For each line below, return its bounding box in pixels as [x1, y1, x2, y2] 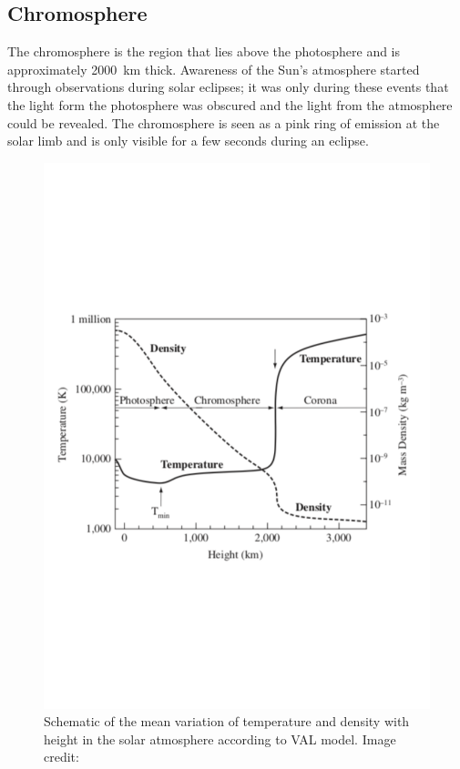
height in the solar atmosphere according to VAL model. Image [44, 729, 396, 748]
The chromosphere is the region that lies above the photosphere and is [7, 42, 401, 61]
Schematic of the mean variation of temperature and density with [44, 712, 410, 731]
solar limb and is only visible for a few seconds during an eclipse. [7, 131, 369, 150]
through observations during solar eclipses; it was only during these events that [7, 77, 449, 96]
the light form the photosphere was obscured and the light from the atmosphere [7, 95, 453, 114]
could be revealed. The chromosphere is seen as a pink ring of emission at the [7, 113, 440, 132]
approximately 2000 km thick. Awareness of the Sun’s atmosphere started [7, 59, 420, 78]
